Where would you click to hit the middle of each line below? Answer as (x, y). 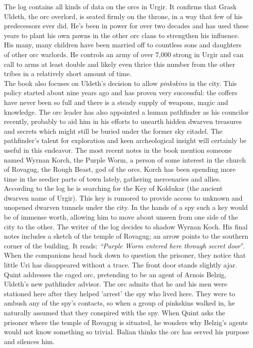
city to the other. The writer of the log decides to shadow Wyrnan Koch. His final (126, 226)
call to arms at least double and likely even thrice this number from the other (120, 64)
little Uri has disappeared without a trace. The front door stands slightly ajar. (121, 265)
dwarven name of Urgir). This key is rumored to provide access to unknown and (123, 197)
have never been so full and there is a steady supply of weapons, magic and (116, 102)
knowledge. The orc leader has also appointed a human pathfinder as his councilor (126, 112)
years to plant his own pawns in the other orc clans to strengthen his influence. (122, 35)
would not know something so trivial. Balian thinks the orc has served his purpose (126, 332)
